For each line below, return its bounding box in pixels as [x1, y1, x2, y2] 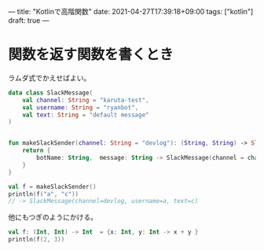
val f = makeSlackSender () [8, 183, 97, 190]
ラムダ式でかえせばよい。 [8, 73, 91, 83]
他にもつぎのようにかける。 [8, 212, 98, 222]
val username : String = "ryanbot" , [22, 103, 139, 112]
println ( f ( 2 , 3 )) [8, 235, 65, 244]
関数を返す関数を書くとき [8, 46, 174, 64]
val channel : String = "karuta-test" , [22, 96, 149, 104]
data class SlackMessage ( [8, 89, 93, 97]
